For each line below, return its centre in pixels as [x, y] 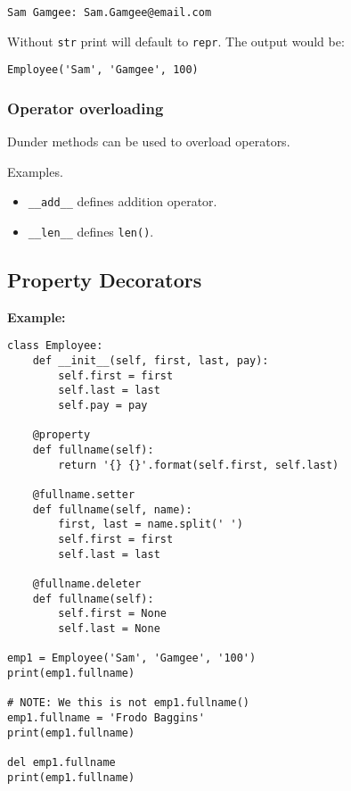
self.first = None [112, 614]
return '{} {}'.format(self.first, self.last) [199, 465]
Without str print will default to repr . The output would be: [176, 41]
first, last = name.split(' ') [151, 525]
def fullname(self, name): [112, 509]
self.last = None [109, 628]
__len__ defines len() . [91, 232]
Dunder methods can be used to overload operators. [149, 142]
